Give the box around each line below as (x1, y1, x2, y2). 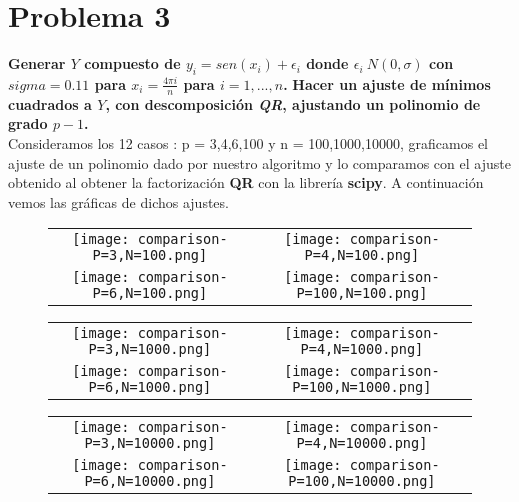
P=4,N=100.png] (304, 247, 420, 264)
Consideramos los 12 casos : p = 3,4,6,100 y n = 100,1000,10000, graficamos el (8, 132, 488, 153)
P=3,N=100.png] (92, 247, 208, 264)
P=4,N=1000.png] (300, 341, 424, 358)
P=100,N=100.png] (296, 285, 428, 302)
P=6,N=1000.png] (88, 379, 212, 396)
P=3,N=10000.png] (84, 435, 216, 452)
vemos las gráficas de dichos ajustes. (8, 191, 229, 212)
